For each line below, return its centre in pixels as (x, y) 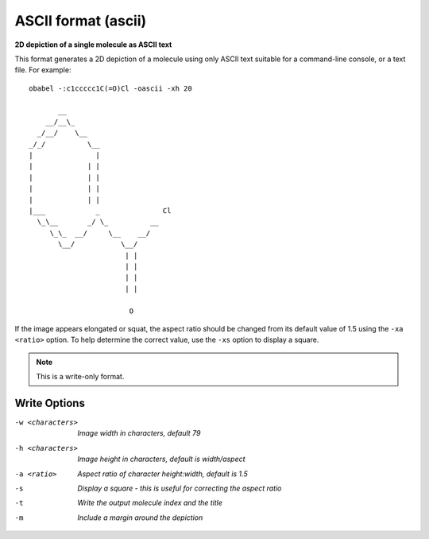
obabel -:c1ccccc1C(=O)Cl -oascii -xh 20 (110, 88)
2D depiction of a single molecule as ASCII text (93, 45)
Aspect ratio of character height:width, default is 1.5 (162, 474)
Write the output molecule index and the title (150, 503)
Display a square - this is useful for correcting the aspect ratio (180, 488)
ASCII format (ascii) (81, 21)
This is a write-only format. (80, 377)
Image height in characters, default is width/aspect (161, 459)
